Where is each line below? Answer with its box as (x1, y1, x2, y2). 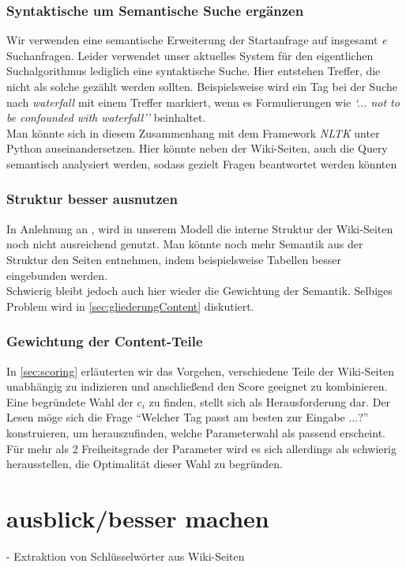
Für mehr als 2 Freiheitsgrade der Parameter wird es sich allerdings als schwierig (6, 440, 397, 456)
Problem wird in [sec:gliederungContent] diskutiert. (6, 297, 254, 314)
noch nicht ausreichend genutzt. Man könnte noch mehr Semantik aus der (6, 236, 363, 252)
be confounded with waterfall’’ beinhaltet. (6, 109, 206, 126)
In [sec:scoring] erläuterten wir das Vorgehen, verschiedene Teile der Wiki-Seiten (6, 362, 394, 379)
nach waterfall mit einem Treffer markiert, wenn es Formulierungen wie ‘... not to (6, 93, 400, 110)
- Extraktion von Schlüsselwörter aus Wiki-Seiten (6, 547, 245, 564)
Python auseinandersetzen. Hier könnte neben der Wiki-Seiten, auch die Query (6, 140, 388, 157)
